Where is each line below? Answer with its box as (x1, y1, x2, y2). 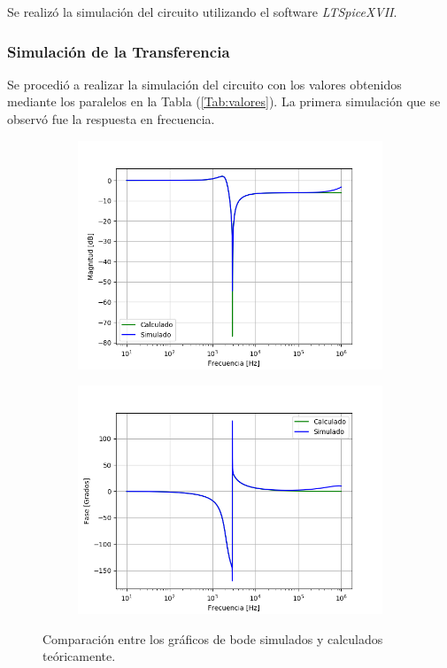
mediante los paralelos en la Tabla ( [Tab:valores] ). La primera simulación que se (7, 92, 441, 111)
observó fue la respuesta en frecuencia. (7, 110, 215, 128)
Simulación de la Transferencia (7, 40, 230, 62)
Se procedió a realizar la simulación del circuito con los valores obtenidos (7, 74, 402, 93)
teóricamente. (42, 647, 116, 665)
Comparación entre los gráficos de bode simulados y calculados (42, 629, 383, 648)
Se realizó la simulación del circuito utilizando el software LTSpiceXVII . (7, 3, 397, 20)
